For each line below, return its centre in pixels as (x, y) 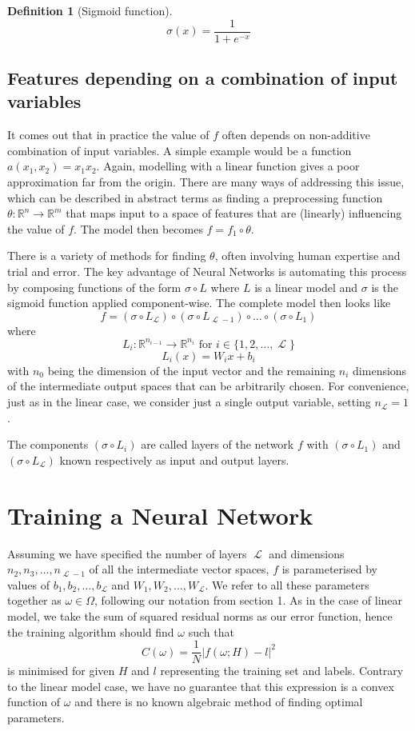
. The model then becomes (138, 228)
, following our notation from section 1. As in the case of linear (249, 600)
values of (28, 584)
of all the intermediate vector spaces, (179, 569)
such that (211, 631)
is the (385, 287)
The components (48, 444)
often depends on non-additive (296, 135)
